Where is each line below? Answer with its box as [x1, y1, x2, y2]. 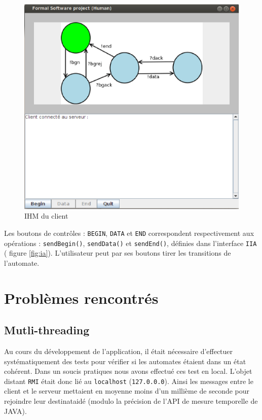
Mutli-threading [4, 322, 90, 338]
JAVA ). [4, 405, 27, 416]
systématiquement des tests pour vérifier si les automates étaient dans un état [4, 356, 246, 366]
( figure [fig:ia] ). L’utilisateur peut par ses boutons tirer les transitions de [4, 248, 231, 258]
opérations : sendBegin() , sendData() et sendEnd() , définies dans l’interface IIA [4, 237, 257, 248]
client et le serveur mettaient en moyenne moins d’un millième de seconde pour [4, 386, 250, 396]
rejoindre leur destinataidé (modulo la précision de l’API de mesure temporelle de [4, 395, 258, 406]
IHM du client [24, 211, 68, 221]
